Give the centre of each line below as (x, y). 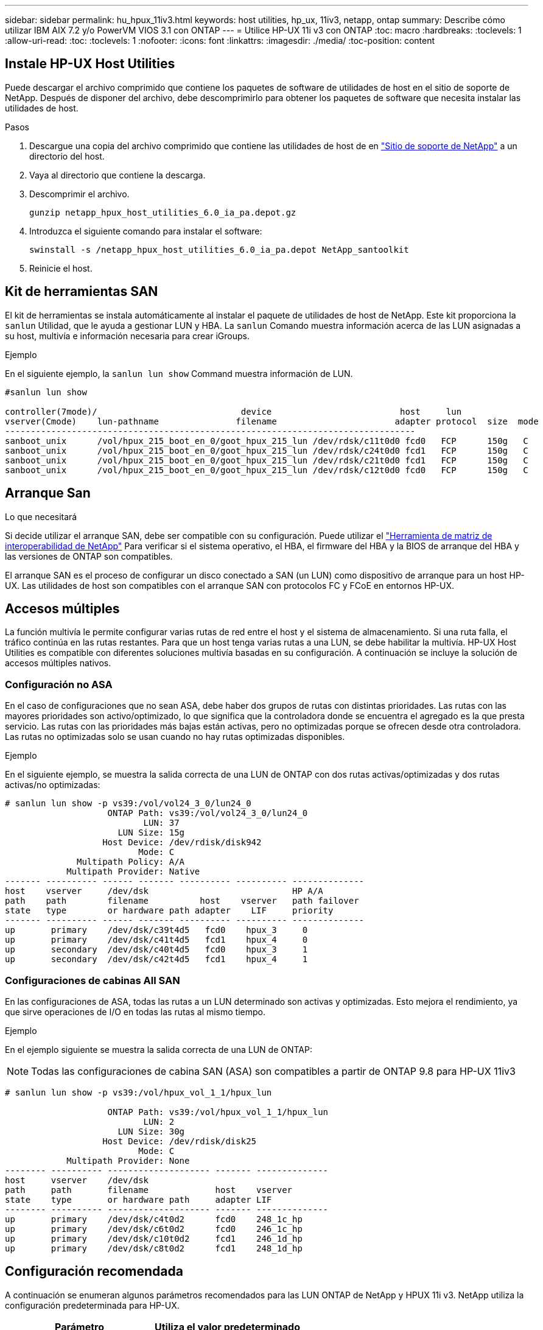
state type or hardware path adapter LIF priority (169, 911)
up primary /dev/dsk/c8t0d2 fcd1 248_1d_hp (154, 1248)
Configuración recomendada (94, 1272)
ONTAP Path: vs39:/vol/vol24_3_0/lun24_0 (208, 813)
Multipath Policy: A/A (131, 862)
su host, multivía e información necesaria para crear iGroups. (127, 336)
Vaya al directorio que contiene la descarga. (117, 175)
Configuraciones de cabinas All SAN (93, 980)
